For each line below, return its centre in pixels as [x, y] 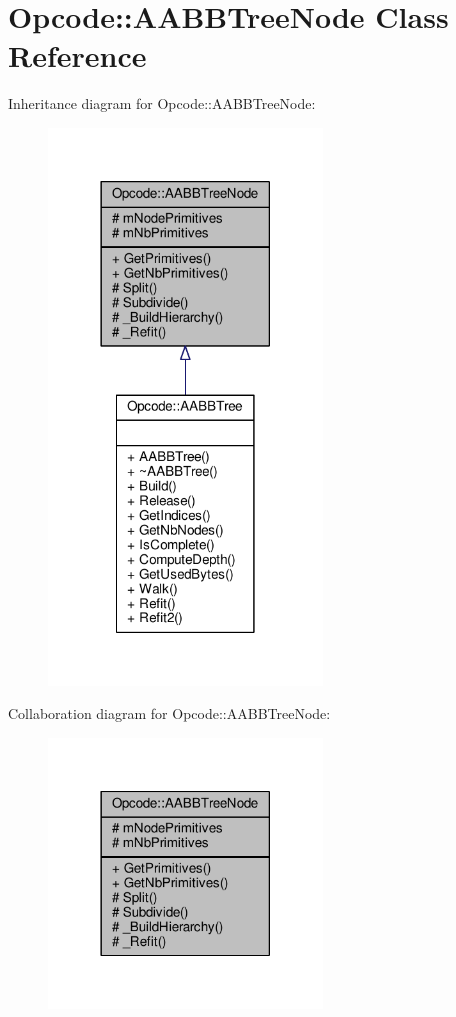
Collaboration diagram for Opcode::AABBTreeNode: [169, 713]
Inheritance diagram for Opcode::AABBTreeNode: [162, 103]
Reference [77, 55]
